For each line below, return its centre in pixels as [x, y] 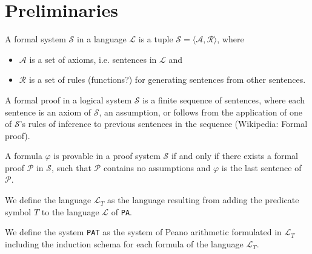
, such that [71, 167]
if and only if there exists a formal [234, 156]
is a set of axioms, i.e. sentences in [93, 59]
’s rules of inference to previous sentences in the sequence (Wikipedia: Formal [164, 124]
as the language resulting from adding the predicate [203, 200]
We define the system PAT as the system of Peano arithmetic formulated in [143, 232]
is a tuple [156, 39]
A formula [24, 156]
